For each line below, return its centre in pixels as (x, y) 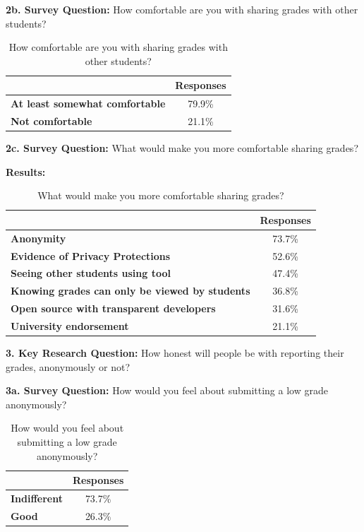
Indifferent (37, 498)
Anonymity (38, 238)
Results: (26, 171)
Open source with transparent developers (113, 308)
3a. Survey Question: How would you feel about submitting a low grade (167, 390)
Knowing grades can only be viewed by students (131, 291)
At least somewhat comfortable (88, 104)
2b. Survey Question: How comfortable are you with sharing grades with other (182, 9)
